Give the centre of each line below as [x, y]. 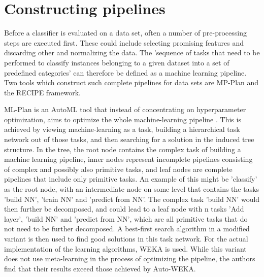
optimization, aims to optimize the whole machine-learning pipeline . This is [123, 119]
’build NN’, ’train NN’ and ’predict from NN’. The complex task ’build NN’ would [132, 199]
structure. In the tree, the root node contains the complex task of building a [123, 149]
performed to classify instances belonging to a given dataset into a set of [117, 62]
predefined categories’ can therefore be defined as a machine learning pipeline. [125, 72]
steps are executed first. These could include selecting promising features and [124, 42]
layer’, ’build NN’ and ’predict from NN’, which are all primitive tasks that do [126, 218]
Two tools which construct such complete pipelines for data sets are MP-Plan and [131, 82]
